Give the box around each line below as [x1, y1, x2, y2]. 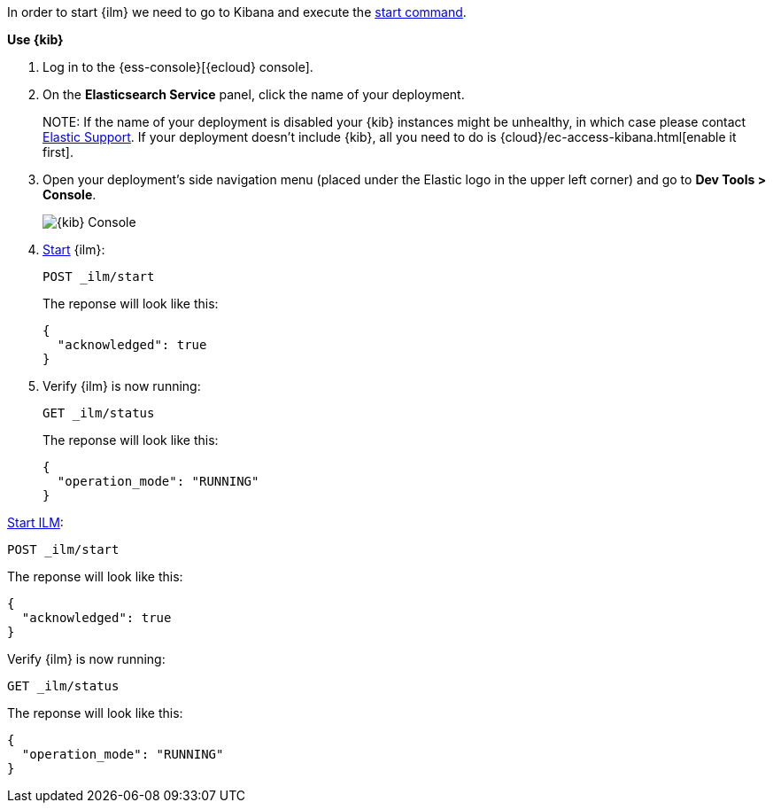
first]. [43, 144, 73, 160]
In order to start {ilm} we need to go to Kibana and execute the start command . [7, 4, 467, 19]
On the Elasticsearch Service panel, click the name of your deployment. [43, 87, 465, 102]
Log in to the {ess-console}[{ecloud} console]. [43, 59, 313, 74]
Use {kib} [7, 32, 64, 47]
